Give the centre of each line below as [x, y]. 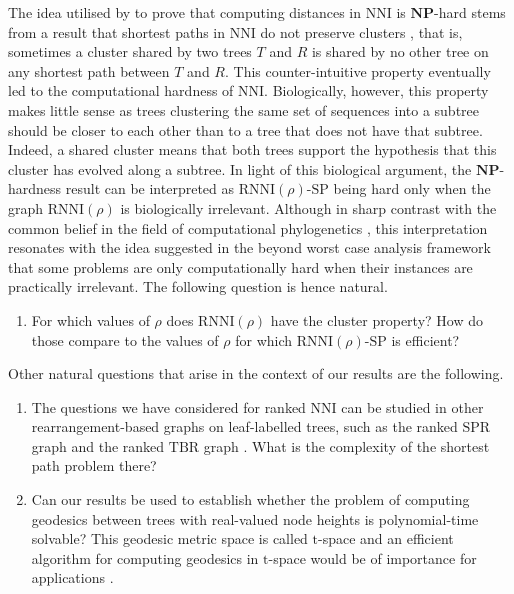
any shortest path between [89, 70]
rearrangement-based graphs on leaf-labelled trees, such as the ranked [244, 426]
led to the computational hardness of [121, 90]
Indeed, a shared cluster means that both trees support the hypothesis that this [252, 149]
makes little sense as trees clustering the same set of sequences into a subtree [244, 109]
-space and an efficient [386, 538]
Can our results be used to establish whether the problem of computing [250, 499]
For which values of [90, 319]
